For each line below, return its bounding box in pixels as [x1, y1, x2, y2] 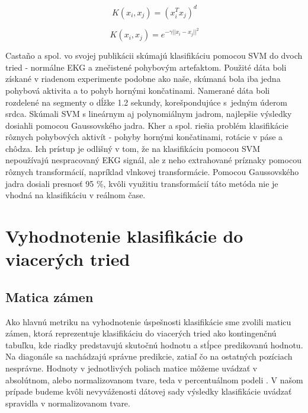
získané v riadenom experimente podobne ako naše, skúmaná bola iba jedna [5, 72, 281, 85]
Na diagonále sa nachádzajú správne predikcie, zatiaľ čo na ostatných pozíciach [5, 350, 293, 363]
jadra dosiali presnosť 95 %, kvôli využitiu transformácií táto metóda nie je [5, 177, 278, 189]
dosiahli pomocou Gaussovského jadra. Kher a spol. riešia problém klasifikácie [5, 119, 288, 131]
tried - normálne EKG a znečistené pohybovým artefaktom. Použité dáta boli [5, 61, 287, 73]
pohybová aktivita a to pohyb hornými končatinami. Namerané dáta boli [5, 84, 270, 96]
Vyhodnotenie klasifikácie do [5, 224, 243, 248]
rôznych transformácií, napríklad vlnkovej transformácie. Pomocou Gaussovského [5, 166, 299, 178]
